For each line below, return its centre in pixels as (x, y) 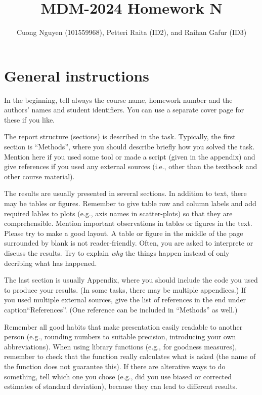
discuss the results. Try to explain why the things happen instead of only (117, 252)
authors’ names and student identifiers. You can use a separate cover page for (124, 110)
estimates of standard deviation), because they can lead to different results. (121, 386)
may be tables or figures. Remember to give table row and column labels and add (130, 203)
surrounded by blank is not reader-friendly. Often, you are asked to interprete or (129, 243)
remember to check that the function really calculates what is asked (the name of (130, 356)
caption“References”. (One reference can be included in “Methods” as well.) (121, 309)
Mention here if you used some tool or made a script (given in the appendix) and (130, 156)
